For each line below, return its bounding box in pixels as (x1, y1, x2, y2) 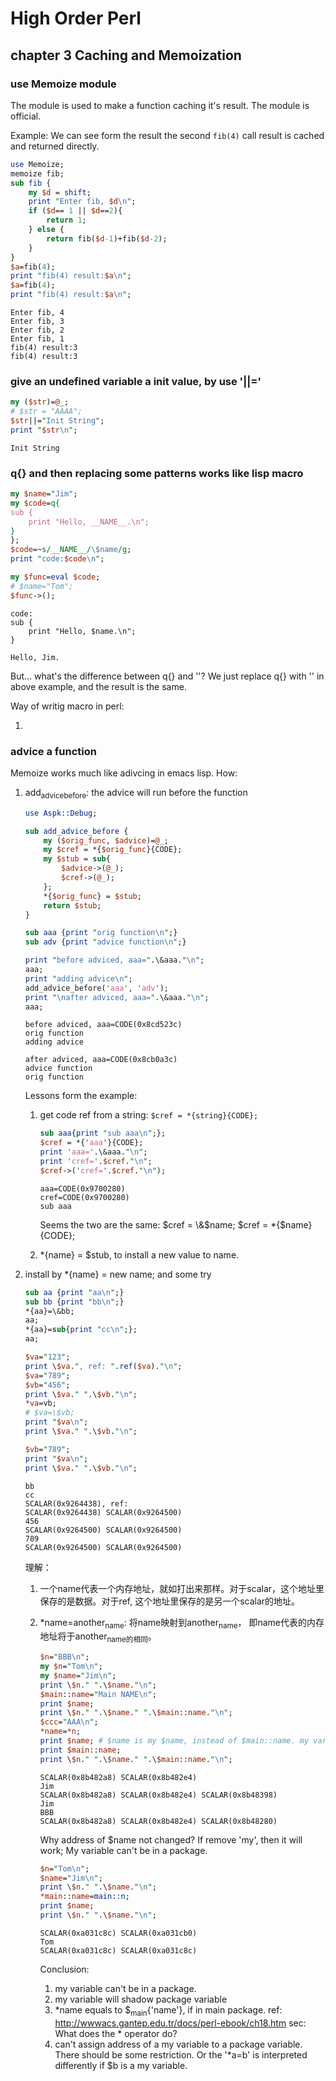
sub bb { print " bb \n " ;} (24, 1297, 125, 1307)
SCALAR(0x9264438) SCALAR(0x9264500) (24, 1507, 183, 1517)
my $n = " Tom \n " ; (39, 1662, 103, 1672)
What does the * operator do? (54, 2027, 178, 2039)
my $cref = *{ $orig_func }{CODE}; (43, 845, 183, 855)
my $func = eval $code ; (10, 572, 101, 582)
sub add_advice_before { (24, 826, 129, 836)
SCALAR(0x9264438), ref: (24, 1498, 129, 1509)
